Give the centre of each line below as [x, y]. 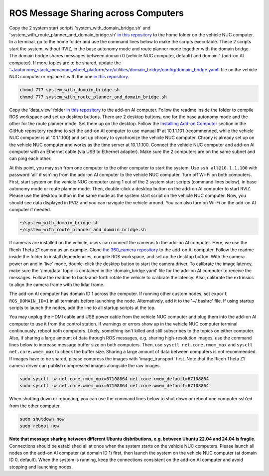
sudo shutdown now [42, 419]
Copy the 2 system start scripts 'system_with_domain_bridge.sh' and [80, 28]
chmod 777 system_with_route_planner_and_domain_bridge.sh [93, 97]
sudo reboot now [40, 426]
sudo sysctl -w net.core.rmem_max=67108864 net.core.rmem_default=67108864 [114, 379]
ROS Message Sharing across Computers [97, 13]
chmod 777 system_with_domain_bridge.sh [69, 90]
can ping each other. [30, 159]
